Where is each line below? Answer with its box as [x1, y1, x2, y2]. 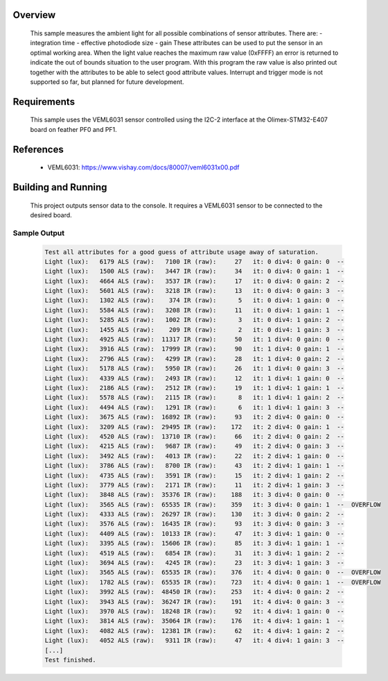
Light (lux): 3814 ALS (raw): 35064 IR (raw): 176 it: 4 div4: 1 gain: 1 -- [44, 617, 344, 625]
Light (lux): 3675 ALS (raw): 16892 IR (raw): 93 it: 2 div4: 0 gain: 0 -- [44, 413, 344, 421]
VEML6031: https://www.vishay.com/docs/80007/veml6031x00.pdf [47, 163, 240, 171]
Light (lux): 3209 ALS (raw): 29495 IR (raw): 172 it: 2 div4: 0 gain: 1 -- [44, 423, 344, 430]
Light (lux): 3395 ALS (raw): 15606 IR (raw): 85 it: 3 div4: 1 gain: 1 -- [44, 539, 344, 548]
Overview [12, 9, 56, 21]
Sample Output [12, 228, 65, 237]
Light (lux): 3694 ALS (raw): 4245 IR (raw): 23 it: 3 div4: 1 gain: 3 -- [44, 559, 344, 567]
